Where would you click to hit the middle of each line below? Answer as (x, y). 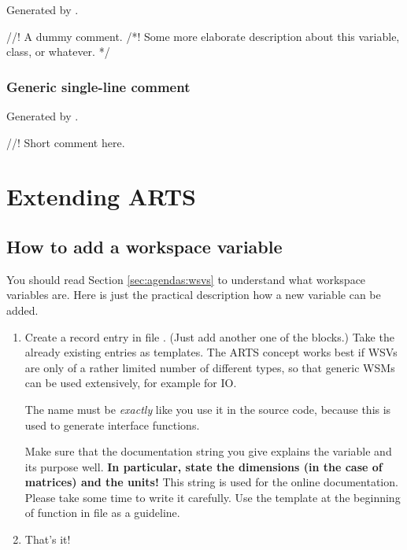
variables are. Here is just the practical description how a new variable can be (194, 295)
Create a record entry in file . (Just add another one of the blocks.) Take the (209, 336)
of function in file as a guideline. (102, 513)
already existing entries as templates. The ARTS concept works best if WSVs (211, 352)
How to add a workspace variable (144, 246)
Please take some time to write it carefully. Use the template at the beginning (213, 497)
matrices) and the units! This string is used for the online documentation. (211, 482)
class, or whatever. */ (58, 52)
